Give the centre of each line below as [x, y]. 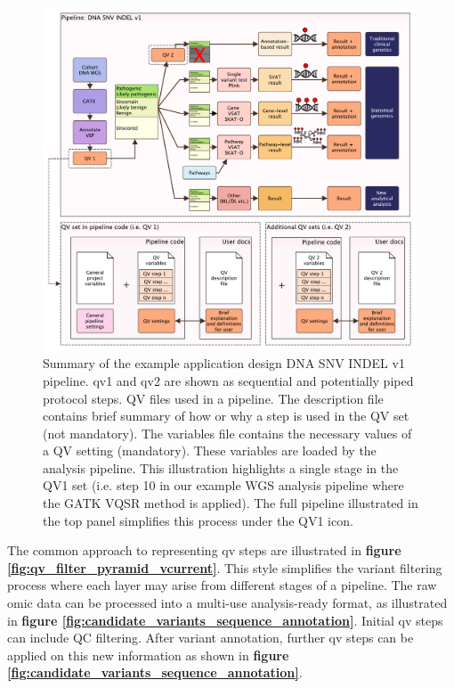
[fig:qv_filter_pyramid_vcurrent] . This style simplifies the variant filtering [225, 567]
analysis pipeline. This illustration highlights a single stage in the [221, 467]
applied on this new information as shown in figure [148, 655]
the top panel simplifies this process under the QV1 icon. [198, 520]
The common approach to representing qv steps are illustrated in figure [204, 550]
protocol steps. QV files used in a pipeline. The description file [213, 398]
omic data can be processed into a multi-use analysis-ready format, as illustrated [227, 603]
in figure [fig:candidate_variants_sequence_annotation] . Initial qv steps [225, 620]
